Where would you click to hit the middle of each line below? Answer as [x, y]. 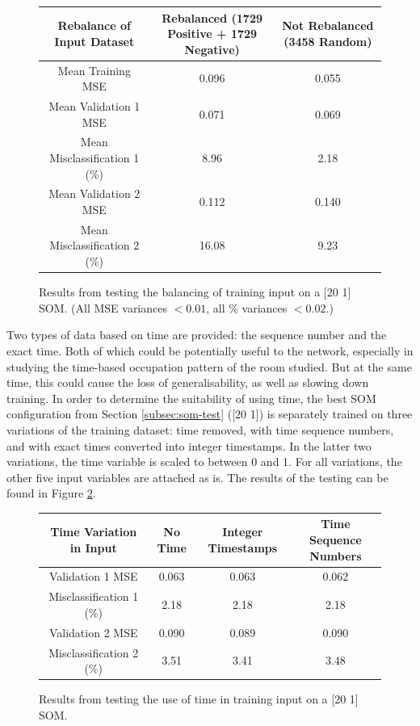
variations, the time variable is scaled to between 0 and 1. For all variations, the [204, 462]
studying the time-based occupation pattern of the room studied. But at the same [209, 366]
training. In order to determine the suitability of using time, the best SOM [191, 398]
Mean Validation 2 [94, 193]
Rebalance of [94, 25]
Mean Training [94, 70]
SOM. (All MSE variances [103, 307]
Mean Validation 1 [94, 105]
